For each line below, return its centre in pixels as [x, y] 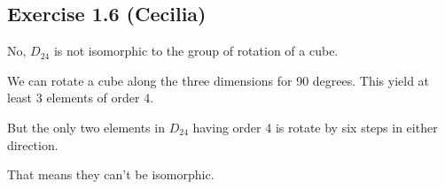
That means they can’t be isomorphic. [111, 174]
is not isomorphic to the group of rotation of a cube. [196, 51]
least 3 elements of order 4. [81, 98]
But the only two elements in [86, 127]
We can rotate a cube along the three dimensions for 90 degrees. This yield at [219, 80]
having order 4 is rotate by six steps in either [315, 127]
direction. [33, 144]
